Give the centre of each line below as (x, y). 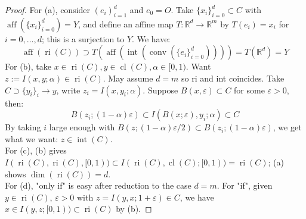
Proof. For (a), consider (48, 10)
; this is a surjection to (83, 38)
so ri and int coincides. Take (233, 78)
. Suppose (160, 90)
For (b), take (28, 66)
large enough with (82, 127)
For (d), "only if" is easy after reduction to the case (98, 185)
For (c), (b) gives (36, 150)
